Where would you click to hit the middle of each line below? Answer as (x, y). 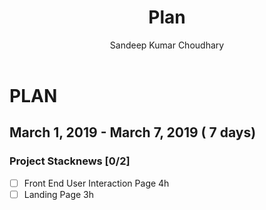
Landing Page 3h (59, 194)
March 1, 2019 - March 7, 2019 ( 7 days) (133, 132)
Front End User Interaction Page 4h (96, 183)
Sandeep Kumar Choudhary (167, 45)
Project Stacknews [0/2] (70, 161)
